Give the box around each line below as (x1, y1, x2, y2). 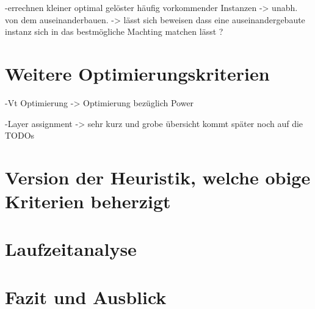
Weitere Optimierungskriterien (5, 60, 270, 85)
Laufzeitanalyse (5, 236, 137, 261)
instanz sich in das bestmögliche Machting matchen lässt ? (5, 25, 223, 38)
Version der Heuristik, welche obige (5, 164, 311, 189)
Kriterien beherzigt (5, 189, 171, 214)
